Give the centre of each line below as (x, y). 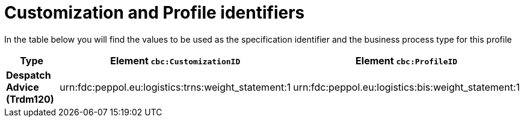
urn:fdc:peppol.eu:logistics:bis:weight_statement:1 (406, 87)
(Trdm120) (30, 99)
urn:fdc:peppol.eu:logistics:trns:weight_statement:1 (175, 87)
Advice (23, 87)
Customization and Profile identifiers (155, 13)
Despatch (29, 75)
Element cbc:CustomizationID (175, 60)
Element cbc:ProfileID (407, 60)
